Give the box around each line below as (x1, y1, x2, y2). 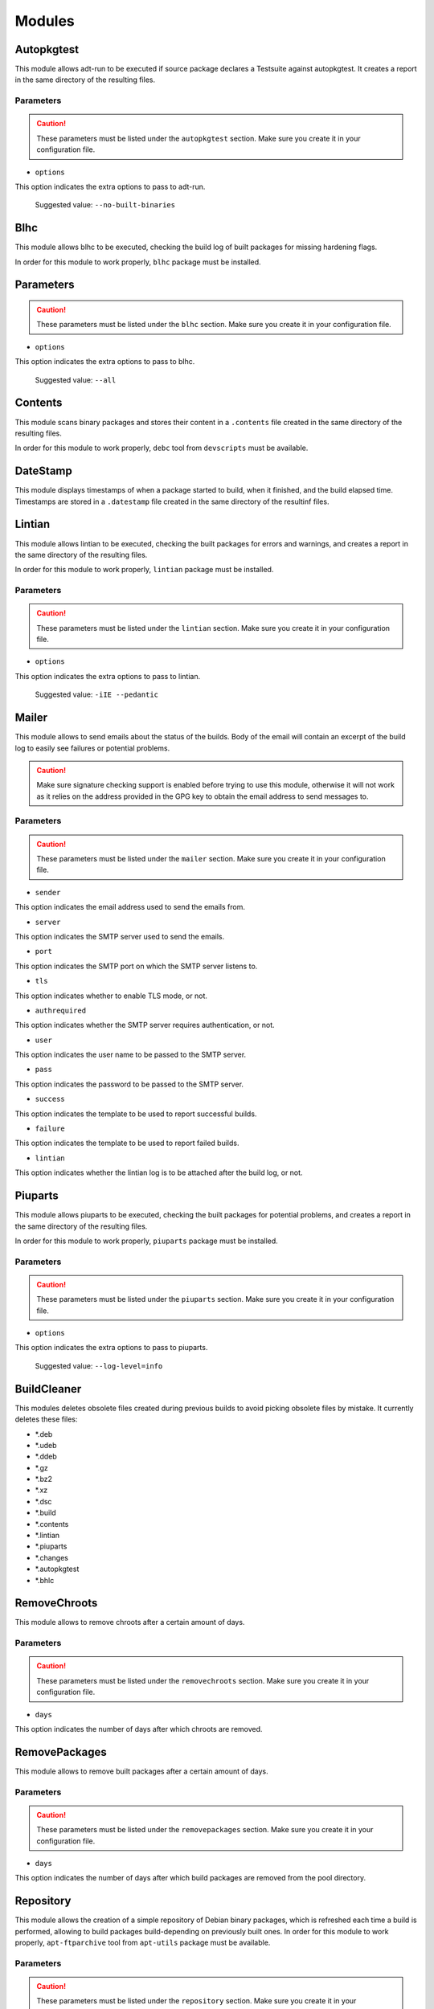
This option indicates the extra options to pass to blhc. (14, 357, 195, 366)
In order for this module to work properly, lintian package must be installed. (14, 565, 274, 575)
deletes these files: (14, 1414, 78, 1424)
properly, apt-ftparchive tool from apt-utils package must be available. (14, 1937, 271, 1948)
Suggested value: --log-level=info (35, 1360, 163, 1370)
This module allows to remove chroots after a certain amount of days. (14, 1618, 245, 1627)
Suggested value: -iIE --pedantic (35, 689, 159, 699)
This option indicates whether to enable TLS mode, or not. (14, 991, 208, 1000)
